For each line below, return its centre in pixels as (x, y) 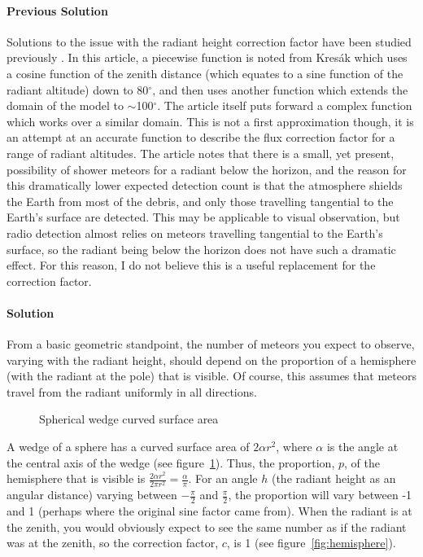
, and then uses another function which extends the (280, 89)
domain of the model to (65, 105)
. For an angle (223, 478)
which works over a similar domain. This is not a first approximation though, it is (210, 121)
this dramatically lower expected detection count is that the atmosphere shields (205, 185)
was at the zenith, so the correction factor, (113, 543)
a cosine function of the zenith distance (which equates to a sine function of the (205, 73)
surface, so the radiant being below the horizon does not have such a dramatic (201, 249)
